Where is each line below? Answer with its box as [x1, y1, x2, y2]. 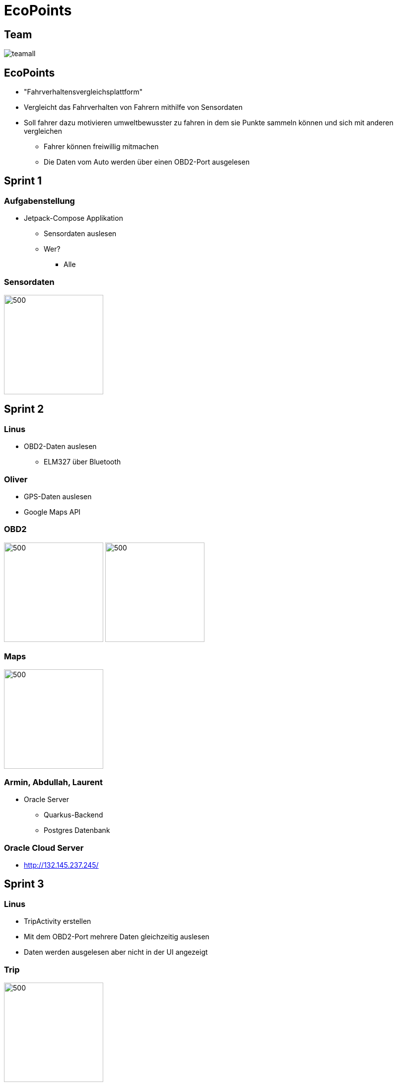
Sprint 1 [4, 175, 42, 187]
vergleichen [24, 127, 63, 136]
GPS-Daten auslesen [24, 492, 92, 501]
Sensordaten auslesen [44, 229, 117, 238]
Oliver [4, 474, 28, 484]
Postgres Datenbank [44, 826, 110, 835]
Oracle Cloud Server [4, 842, 84, 853]
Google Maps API [24, 507, 81, 516]
